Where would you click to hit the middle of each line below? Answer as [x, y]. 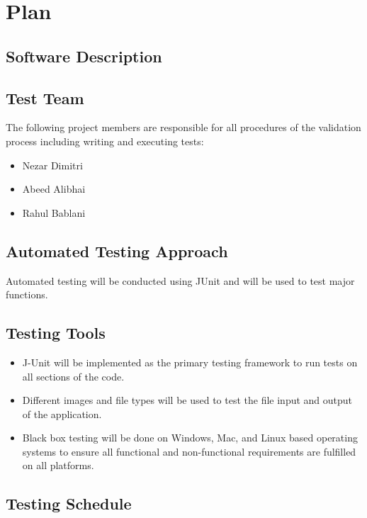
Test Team [45, 97]
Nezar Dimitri [52, 165]
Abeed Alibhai [54, 189]
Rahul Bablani [54, 212]
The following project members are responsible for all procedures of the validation [183, 127]
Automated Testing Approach [117, 250]
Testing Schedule [69, 503]
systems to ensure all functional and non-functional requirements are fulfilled [189, 451]
